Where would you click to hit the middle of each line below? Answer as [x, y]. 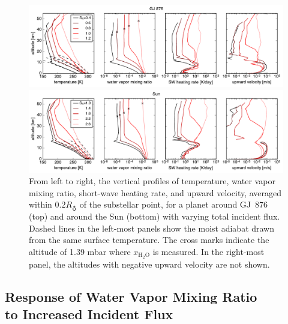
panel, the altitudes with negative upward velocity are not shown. [149, 264]
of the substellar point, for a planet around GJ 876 [174, 204]
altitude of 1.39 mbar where [80, 251]
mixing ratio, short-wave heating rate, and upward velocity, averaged [155, 192]
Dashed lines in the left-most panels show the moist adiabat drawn [152, 228]
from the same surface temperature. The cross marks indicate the [149, 240]
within [40, 204]
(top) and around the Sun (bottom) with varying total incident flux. [154, 216]
